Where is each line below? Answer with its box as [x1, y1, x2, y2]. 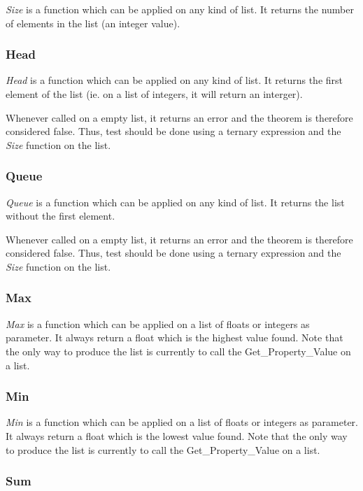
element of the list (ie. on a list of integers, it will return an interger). [6, 87, 303, 101]
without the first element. [6, 208, 115, 223]
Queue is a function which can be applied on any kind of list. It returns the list [6, 194, 345, 209]
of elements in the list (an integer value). [6, 15, 180, 30]
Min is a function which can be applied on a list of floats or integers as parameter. [6, 415, 358, 429]
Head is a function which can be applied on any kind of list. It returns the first [6, 73, 343, 87]
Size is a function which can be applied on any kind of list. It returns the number [6, 2, 355, 16]
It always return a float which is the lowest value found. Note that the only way [6, 428, 348, 443]
